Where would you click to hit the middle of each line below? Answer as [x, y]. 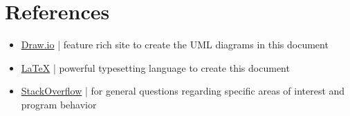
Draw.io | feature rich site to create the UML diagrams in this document [175, 45]
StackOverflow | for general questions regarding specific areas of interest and [183, 91]
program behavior [59, 104]
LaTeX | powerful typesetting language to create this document [155, 67]
